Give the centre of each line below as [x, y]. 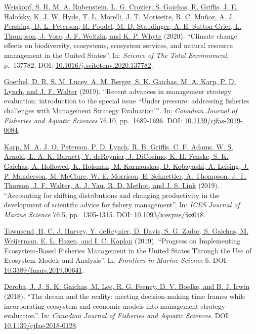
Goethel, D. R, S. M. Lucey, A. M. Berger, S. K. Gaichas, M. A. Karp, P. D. [120, 81]
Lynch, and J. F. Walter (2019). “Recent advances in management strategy [118, 91]
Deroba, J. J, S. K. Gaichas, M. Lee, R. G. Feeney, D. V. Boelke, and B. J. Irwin [127, 286]
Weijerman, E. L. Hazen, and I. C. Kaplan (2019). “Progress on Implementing [122, 241]
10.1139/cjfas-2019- [213, 120]
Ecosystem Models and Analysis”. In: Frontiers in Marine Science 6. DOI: [116, 260]
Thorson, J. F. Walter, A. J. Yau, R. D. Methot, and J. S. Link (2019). [112, 185]
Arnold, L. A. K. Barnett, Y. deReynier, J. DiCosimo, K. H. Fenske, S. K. [116, 156]
